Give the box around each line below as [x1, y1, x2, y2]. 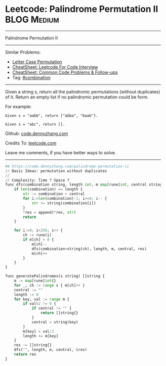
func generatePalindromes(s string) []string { [5, 274, 105, 279]
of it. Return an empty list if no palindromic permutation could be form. [5, 94, 149, 100]
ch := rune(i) [23, 232, 52, 238]
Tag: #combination [12, 74, 51, 80]
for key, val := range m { [14, 297, 70, 302]
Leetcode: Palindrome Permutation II [5, 3, 158, 15]
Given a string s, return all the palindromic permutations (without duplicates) [5, 89, 161, 94]
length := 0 [14, 292, 39, 297]
